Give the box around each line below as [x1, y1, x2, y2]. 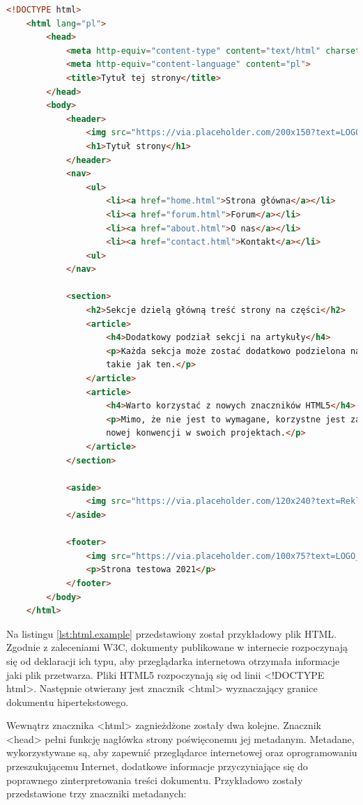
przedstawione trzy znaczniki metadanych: [6, 786, 187, 801]
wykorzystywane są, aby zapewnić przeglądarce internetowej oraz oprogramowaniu [6, 745, 357, 760]
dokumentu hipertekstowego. [6, 694, 129, 709]
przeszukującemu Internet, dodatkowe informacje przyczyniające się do [6, 759, 308, 774]
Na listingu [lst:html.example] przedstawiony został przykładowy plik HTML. [6, 626, 337, 641]
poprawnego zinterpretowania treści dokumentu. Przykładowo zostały [6, 772, 303, 787]
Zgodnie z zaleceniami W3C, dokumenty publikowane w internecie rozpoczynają [6, 640, 348, 654]
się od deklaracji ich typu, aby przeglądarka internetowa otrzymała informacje [6, 653, 340, 668]
